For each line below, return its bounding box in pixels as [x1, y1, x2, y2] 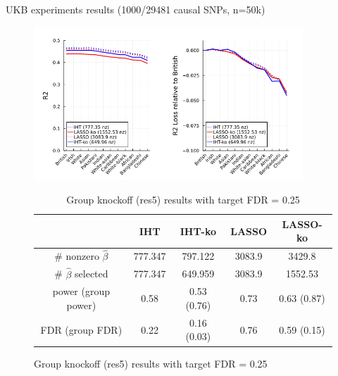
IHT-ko [180, 223, 217, 238]
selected [75, 266, 108, 281]
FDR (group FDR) [40, 322, 123, 337]
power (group [52, 284, 111, 299]
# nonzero [54, 249, 99, 263]
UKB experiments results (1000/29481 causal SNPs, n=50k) [6, 2, 265, 16]
